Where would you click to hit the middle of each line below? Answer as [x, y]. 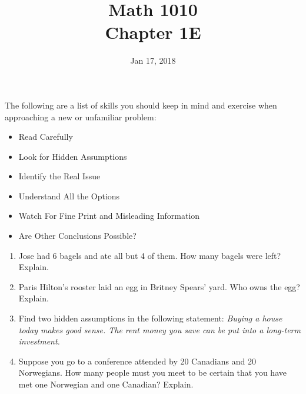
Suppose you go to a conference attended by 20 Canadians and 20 [137, 361]
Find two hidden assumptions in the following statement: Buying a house [150, 318]
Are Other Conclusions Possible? [77, 236]
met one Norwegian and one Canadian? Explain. [106, 384]
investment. [39, 341]
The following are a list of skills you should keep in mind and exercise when [141, 105]
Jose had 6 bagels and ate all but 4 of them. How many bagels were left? [150, 255]
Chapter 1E [153, 32]
